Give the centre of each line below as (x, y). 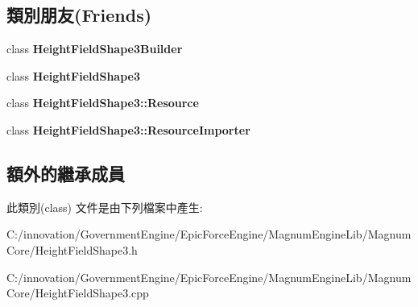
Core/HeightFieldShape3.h (72, 249)
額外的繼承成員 (66, 173)
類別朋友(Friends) (79, 15)
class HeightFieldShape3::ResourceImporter (128, 129)
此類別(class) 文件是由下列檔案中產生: (105, 207)
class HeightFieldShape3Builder (95, 49)
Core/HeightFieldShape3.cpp (78, 293)
